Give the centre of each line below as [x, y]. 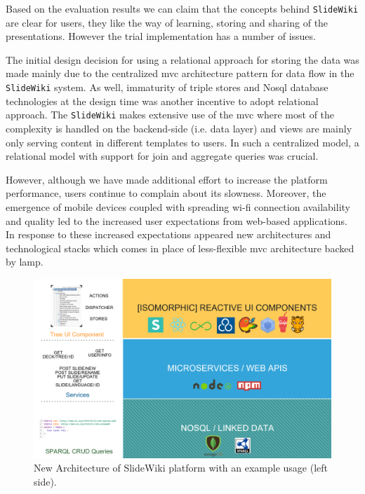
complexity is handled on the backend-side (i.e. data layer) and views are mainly [179, 128]
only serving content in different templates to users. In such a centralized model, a [182, 142]
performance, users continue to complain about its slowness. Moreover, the [166, 193]
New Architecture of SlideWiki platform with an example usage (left [181, 468]
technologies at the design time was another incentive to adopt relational [162, 101]
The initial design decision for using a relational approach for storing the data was [182, 59]
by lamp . [25, 262]
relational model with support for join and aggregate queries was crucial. [162, 156]
